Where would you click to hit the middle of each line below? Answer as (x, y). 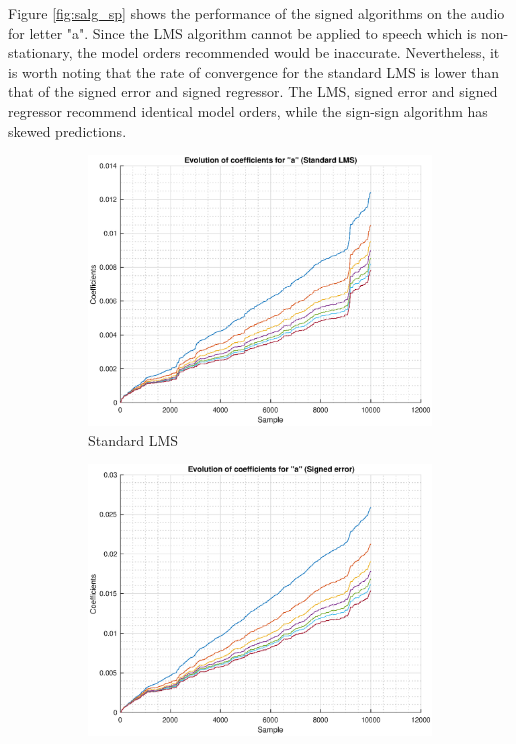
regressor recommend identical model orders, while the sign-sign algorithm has (248, 110)
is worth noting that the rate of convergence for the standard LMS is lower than (254, 71)
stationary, (40, 52)
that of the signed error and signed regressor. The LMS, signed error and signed (253, 91)
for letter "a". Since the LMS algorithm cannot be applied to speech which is (242, 32)
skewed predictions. (67, 130)
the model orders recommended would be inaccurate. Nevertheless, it (288, 52)
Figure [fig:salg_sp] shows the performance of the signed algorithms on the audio (256, 13)
